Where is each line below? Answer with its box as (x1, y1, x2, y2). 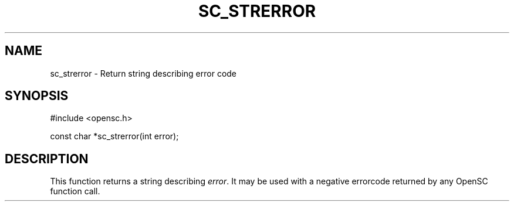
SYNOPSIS (5, 88, 69, 104)
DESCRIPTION (5, 151, 89, 166)
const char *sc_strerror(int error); (50, 131, 179, 142)
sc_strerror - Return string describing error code (50, 68, 237, 78)
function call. (50, 186, 100, 197)
